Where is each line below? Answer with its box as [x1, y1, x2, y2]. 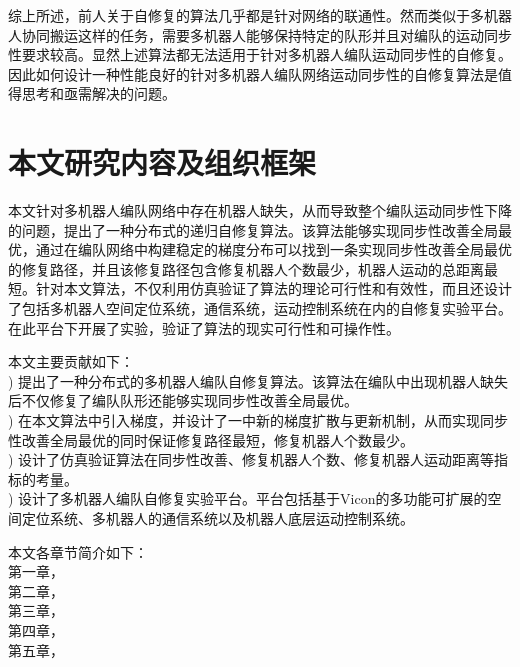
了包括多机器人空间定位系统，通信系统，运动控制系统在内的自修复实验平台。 [8, 298, 512, 319]
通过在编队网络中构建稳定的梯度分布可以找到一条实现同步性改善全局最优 [35, 239, 512, 260]
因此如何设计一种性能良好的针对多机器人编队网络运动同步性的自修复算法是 [8, 63, 498, 84]
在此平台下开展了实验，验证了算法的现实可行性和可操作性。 [8, 317, 400, 338]
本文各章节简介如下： [8, 541, 148, 562]
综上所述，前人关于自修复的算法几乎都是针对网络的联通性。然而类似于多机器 [8, 5, 512, 25]
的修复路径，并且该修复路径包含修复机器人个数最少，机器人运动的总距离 [8, 258, 484, 279]
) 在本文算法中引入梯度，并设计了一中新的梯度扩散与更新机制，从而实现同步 [8, 410, 509, 431]
